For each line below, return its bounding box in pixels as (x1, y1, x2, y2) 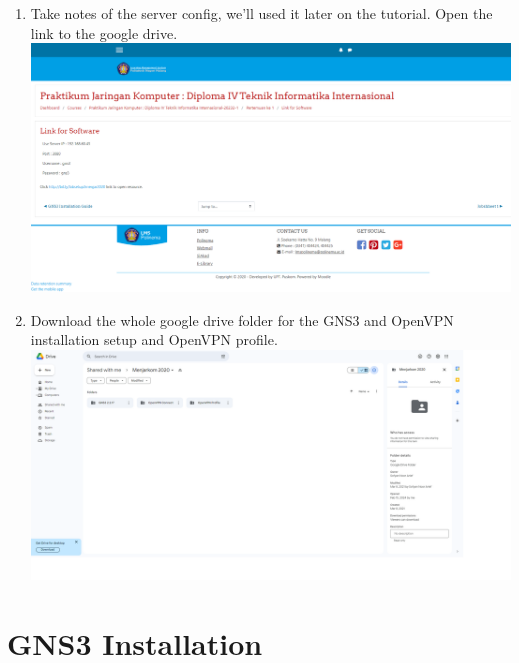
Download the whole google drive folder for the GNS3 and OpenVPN (30, 309, 454, 330)
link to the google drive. (30, 22, 178, 43)
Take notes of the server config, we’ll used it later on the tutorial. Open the (30, 3, 493, 23)
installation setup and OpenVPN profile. (30, 329, 278, 350)
